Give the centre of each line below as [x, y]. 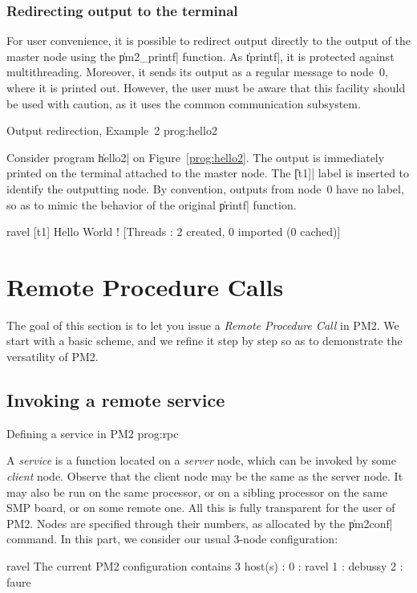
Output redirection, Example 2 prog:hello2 [112, 130]
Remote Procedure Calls [145, 286]
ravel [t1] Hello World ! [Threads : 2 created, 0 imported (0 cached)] [174, 232]
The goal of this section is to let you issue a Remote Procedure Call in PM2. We [203, 325]
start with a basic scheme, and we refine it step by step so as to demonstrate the [204, 341]
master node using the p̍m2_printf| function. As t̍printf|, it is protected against [200, 56]
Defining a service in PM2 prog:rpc [93, 433]
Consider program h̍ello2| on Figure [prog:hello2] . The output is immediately [196, 157]
